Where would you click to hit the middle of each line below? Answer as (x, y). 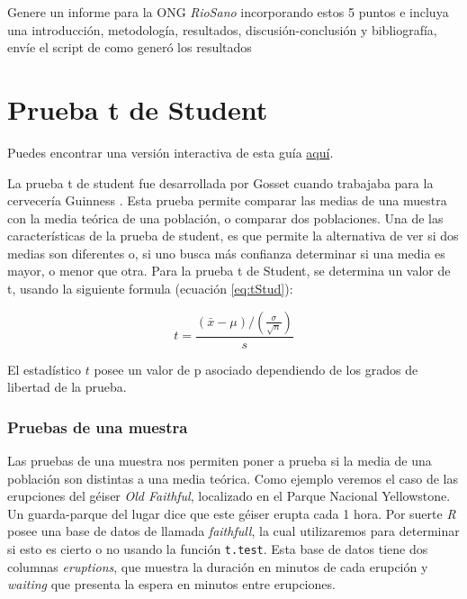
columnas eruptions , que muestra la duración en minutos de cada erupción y (218, 566)
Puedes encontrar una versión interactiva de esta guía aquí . (171, 152)
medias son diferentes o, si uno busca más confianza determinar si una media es (226, 253)
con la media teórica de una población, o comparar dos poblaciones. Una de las (225, 218)
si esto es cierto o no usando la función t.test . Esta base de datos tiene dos (218, 549)
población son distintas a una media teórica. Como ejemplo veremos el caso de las (233, 478)
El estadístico (45, 369)
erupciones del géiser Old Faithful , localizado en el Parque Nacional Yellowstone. (229, 496)
